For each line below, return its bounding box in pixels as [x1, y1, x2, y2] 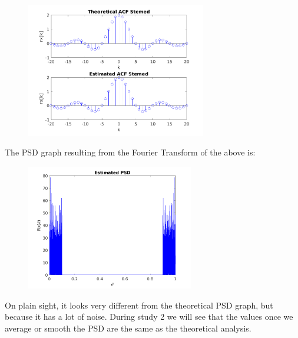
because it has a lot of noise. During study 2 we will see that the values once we [5, 310, 293, 323]
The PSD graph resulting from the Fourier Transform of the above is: [5, 146, 256, 158]
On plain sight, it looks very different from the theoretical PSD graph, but [5, 299, 273, 311]
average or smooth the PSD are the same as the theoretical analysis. [5, 322, 251, 334]
